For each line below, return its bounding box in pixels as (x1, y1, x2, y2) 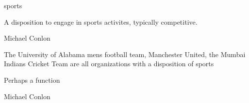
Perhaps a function (4, 74, 60, 85)
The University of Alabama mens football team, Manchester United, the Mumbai (4, 49, 246, 59)
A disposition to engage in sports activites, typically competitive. (4, 16, 198, 27)
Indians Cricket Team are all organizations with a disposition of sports (4, 59, 214, 69)
